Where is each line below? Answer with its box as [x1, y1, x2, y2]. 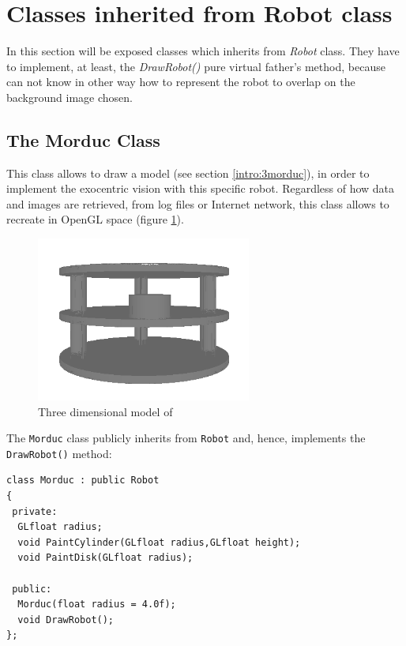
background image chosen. [6, 88, 133, 105]
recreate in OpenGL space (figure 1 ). [6, 211, 184, 227]
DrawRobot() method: [6, 445, 112, 461]
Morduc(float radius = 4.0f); [17, 599, 176, 610]
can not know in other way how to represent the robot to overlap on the [6, 73, 355, 90]
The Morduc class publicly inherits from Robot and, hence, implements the [6, 430, 366, 446]
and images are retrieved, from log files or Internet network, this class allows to [6, 195, 389, 212]
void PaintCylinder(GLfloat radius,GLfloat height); [17, 536, 301, 548]
